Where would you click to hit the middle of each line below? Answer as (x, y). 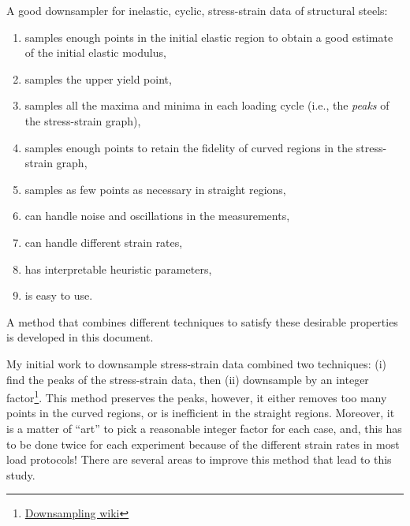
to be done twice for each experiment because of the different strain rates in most (203, 444)
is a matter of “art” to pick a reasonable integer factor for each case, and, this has (204, 428)
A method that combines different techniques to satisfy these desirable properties (202, 321)
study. (21, 474)
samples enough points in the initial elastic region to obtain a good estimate (209, 37)
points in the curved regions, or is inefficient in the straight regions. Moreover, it (201, 413)
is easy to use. (59, 295)
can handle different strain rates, (104, 242)
